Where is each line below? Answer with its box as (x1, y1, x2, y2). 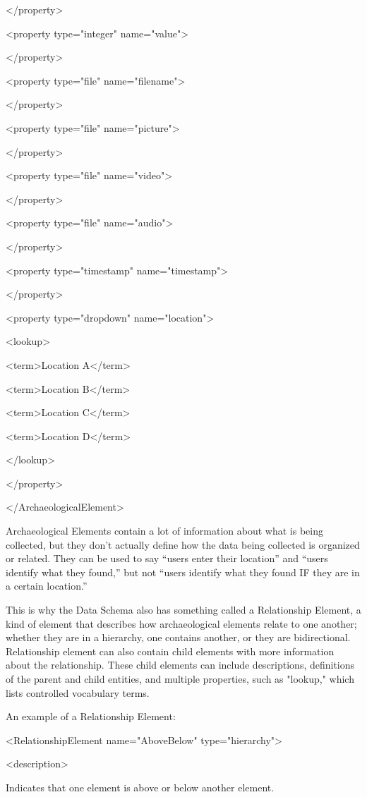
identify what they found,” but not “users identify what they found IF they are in (6, 564, 360, 579)
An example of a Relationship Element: (6, 709, 176, 724)
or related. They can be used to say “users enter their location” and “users (6, 551, 328, 566)
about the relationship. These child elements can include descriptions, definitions (6, 657, 355, 672)
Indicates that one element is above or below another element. (6, 779, 275, 794)
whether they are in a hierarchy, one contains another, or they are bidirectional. (6, 630, 351, 645)
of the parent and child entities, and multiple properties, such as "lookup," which (6, 671, 354, 686)
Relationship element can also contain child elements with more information (6, 643, 335, 658)
